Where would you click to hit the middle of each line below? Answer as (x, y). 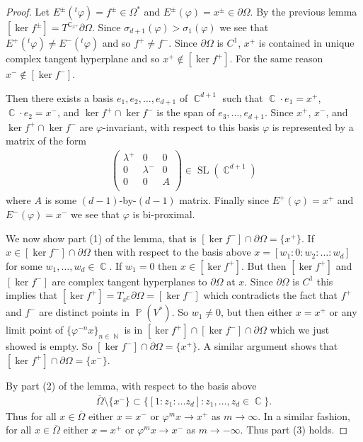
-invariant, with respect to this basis (181, 126)
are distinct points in (84, 312)
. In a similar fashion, (304, 415)
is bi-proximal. (164, 214)
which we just (300, 330)
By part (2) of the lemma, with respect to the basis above (131, 385)
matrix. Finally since (224, 200)
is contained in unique (306, 42)
